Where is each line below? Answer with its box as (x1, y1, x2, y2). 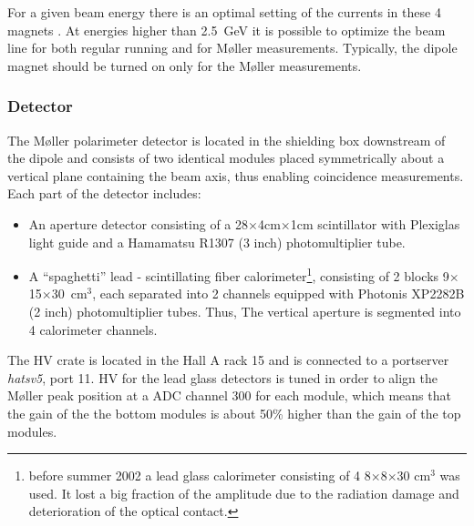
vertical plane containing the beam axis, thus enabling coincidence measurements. (7, 166, 464, 185)
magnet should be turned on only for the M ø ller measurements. (7, 56, 362, 75)
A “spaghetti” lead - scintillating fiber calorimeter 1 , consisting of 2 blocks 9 (28, 264, 449, 285)
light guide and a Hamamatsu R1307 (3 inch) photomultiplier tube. (28, 232, 406, 251)
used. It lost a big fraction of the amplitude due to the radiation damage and (28, 483, 459, 502)
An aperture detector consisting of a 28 (28, 214, 249, 233)
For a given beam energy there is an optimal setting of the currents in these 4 (7, 3, 441, 21)
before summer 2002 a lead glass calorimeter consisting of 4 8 (28, 466, 371, 485)
